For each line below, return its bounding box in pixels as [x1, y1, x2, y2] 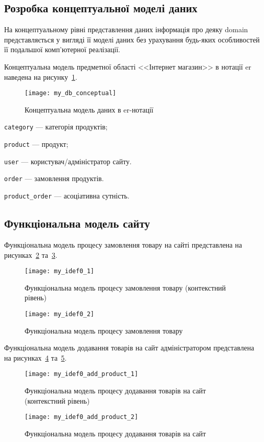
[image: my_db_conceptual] [25, 90, 116, 97]
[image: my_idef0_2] [25, 310, 95, 318]
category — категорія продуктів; [4, 121, 108, 132]
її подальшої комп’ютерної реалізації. [4, 44, 120, 55]
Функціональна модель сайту [4, 215, 150, 231]
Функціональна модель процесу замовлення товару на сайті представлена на [4, 239, 242, 250]
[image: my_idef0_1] [25, 268, 95, 275]
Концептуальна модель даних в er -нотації [25, 104, 153, 115]
